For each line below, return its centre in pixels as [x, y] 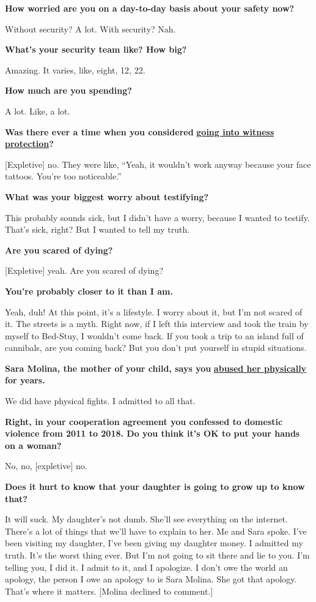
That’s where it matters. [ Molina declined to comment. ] [109, 591]
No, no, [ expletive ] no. [46, 466]
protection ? [29, 144]
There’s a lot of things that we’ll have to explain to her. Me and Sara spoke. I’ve [156, 531]
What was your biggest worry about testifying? [107, 196]
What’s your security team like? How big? [96, 49]
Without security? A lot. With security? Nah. [90, 28]
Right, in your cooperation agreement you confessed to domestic [144, 421]
